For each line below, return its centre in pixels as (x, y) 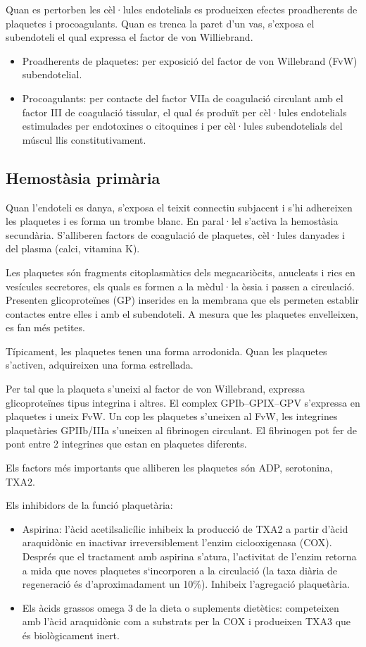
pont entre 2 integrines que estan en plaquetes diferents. (126, 444)
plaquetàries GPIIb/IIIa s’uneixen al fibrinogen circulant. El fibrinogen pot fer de (182, 430)
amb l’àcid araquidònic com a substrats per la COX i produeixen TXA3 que (187, 621)
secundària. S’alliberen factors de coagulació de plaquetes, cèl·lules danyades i (175, 234)
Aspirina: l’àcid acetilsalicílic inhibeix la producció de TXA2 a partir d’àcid (185, 528)
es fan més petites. (45, 327)
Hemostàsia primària (83, 177)
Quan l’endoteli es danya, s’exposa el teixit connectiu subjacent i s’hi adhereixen (179, 207)
